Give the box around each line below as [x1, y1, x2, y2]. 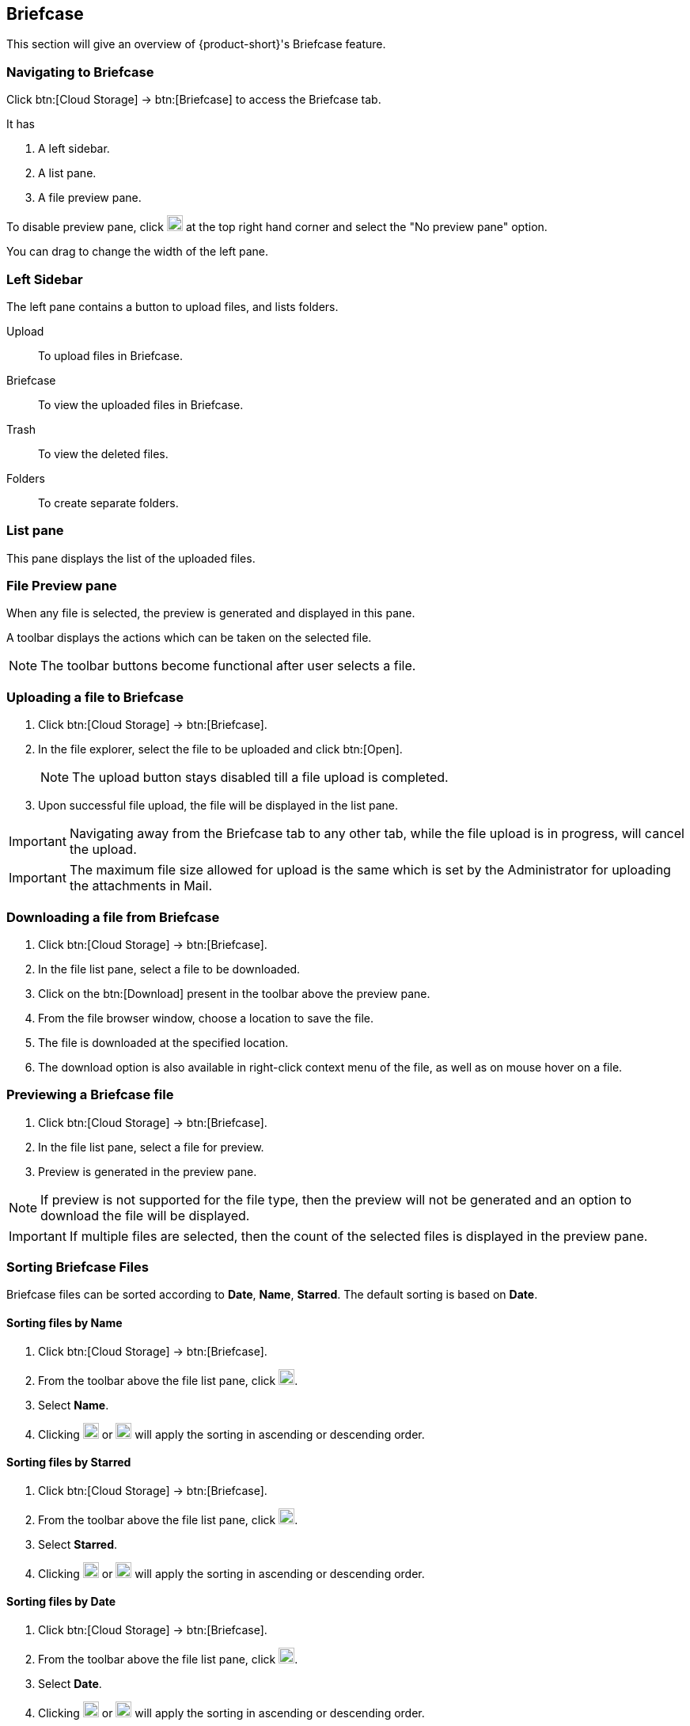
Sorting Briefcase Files [6, 1259, 149, 1276]
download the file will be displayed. [40, 1207, 250, 1223]
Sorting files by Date [6, 1595, 116, 1609]
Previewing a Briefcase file [6, 1087, 174, 1103]
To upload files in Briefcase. [38, 348, 183, 362]
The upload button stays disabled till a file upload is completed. [72, 769, 449, 786]
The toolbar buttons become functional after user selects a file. [40, 658, 416, 674]
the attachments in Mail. [69, 878, 213, 894]
